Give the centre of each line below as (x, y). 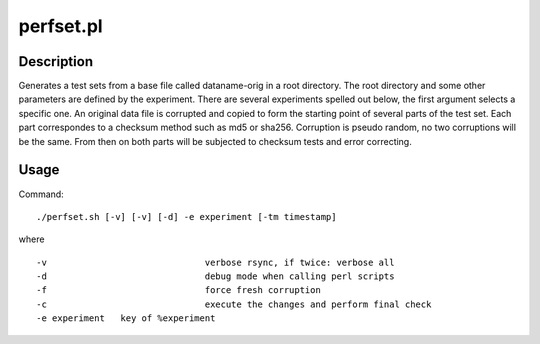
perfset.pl (61, 26)
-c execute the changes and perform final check (234, 304)
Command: (41, 194)
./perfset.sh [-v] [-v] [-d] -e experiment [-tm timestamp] (186, 216)
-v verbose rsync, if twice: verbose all (215, 262)
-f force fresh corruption (179, 290)
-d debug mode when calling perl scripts (215, 276)
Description (56, 61)
